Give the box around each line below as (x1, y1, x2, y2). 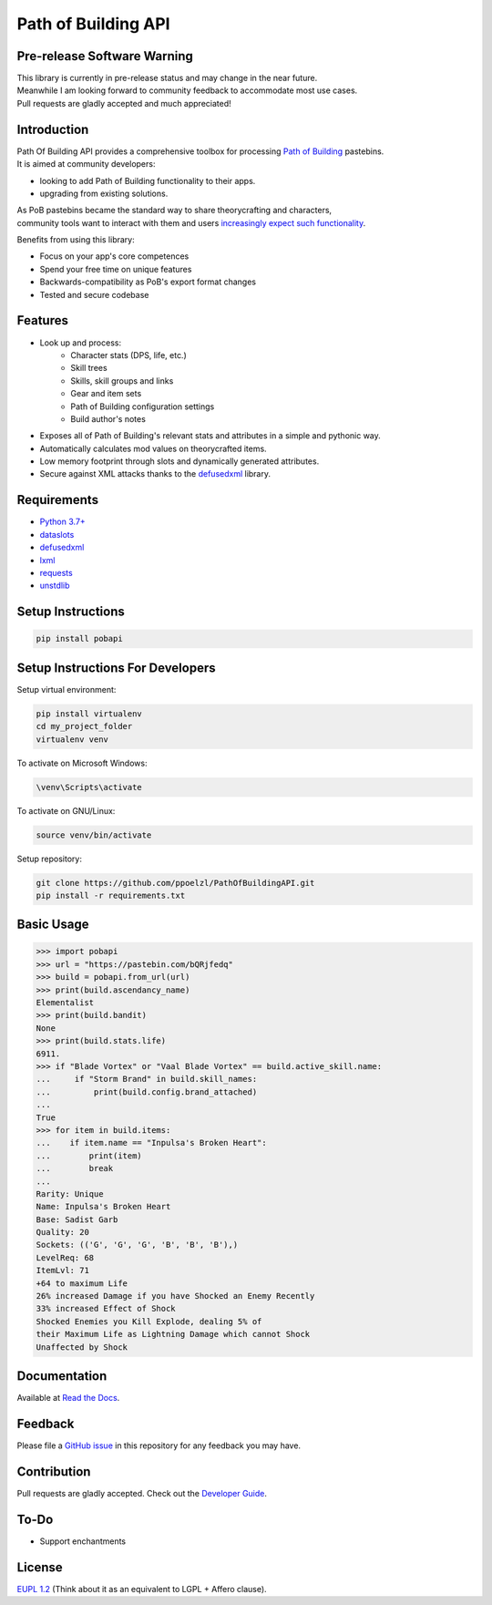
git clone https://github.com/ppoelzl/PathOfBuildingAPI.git (36, 878, 315, 888)
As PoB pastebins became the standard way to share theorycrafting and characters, (16, 205, 333, 216)
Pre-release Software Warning (16, 48, 193, 64)
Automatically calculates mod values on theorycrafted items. (39, 443, 268, 454)
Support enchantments (39, 1536, 127, 1547)
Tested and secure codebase (39, 289, 149, 300)
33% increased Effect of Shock (36, 1303, 177, 1314)
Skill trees (70, 363, 108, 374)
